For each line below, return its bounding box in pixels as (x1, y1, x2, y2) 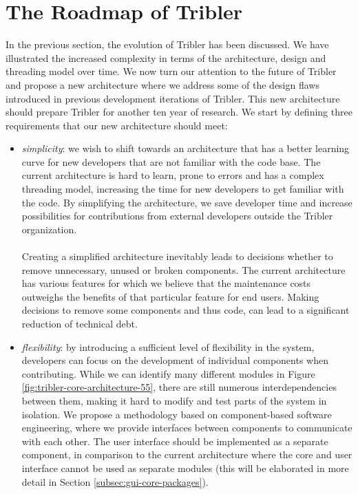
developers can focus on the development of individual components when (21, 353, 328, 367)
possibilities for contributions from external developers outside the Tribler (21, 208, 333, 223)
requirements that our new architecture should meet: (6, 118, 228, 132)
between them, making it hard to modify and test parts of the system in (21, 393, 327, 407)
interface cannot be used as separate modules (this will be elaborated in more (21, 460, 349, 475)
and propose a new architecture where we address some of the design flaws (6, 77, 319, 92)
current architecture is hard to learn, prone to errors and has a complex (21, 168, 324, 182)
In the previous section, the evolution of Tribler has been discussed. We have (6, 37, 329, 52)
